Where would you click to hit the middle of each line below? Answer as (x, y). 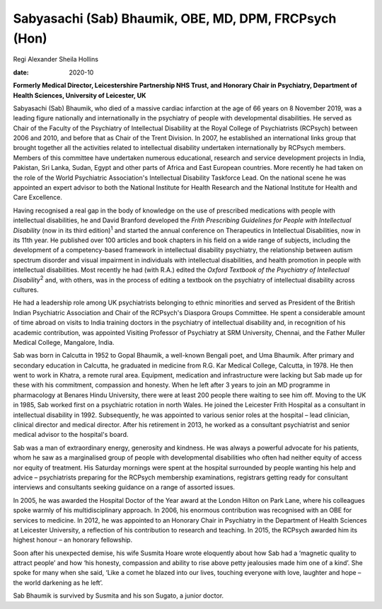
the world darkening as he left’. (58, 582)
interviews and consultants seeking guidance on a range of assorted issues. (124, 487)
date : (21, 72)
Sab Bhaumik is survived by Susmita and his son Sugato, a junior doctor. (118, 596)
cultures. (26, 290)
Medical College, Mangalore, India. (64, 342)
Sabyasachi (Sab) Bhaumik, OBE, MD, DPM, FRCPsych (175, 18)
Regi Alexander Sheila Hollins (56, 59)
